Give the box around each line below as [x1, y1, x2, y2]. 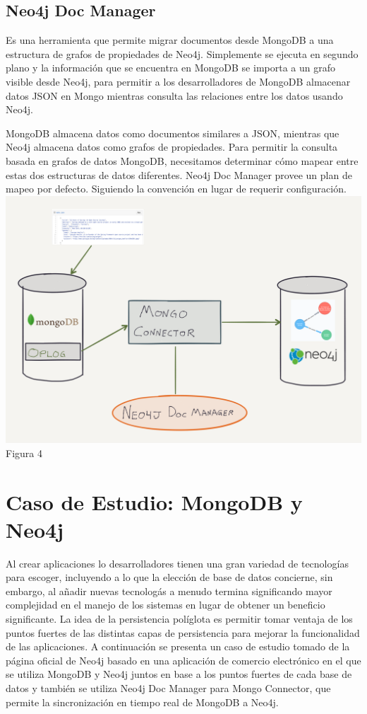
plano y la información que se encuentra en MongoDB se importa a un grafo [6, 60, 335, 75]
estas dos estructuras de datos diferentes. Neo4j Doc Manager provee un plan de [6, 167, 352, 182]
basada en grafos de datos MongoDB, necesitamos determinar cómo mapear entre [6, 153, 359, 168]
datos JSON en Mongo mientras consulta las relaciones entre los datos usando [6, 88, 343, 103]
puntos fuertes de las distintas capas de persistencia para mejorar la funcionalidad [6, 625, 360, 640]
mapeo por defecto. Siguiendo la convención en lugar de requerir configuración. [6, 181, 347, 196]
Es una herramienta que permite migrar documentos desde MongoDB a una [6, 33, 334, 47]
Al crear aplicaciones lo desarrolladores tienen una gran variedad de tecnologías [6, 555, 349, 570]
